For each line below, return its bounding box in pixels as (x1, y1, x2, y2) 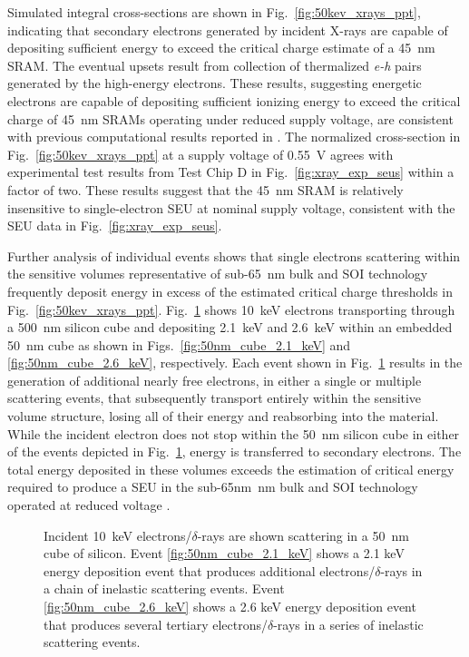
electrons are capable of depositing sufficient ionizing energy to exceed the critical (7, 91, 461, 110)
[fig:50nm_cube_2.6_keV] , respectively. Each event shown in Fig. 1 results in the (7, 353, 463, 372)
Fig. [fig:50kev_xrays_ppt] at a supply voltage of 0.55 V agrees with (7, 144, 394, 163)
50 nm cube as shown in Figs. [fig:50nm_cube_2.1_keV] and (7, 335, 351, 354)
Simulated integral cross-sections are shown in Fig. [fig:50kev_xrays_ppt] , (7, 3, 421, 21)
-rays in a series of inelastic (273, 614, 424, 633)
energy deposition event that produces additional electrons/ (44, 561, 376, 580)
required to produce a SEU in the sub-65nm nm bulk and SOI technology (7, 477, 418, 496)
